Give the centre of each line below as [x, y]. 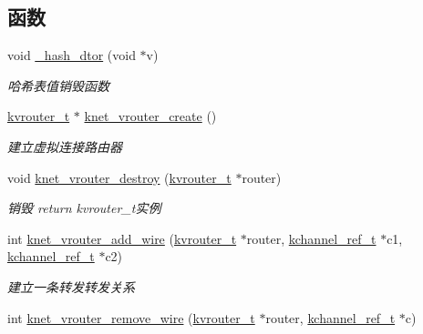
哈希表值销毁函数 [58, 85]
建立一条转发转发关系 [71, 286]
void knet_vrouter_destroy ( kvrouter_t [119, 177]
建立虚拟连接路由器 [65, 146]
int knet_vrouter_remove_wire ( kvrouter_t [131, 317]
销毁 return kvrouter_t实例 [84, 208]
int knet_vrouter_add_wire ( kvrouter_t [122, 238]
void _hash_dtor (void [72, 55]
